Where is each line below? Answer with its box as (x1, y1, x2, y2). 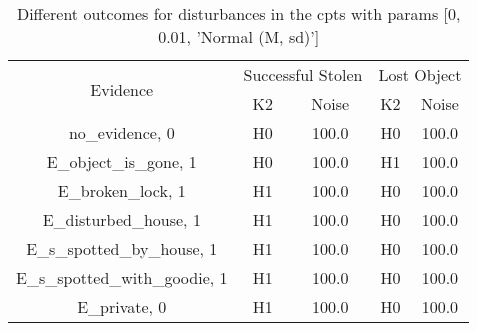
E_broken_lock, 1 (57, 179, 186, 202)
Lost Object (378, 63, 462, 86)
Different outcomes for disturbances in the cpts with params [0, (16, 2, 461, 25)
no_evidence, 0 (68, 121, 175, 144)
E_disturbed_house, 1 (42, 208, 201, 231)
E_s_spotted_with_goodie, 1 (16, 266, 228, 289)
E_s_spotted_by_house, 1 (26, 237, 218, 260)
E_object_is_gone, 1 (46, 150, 197, 173)
